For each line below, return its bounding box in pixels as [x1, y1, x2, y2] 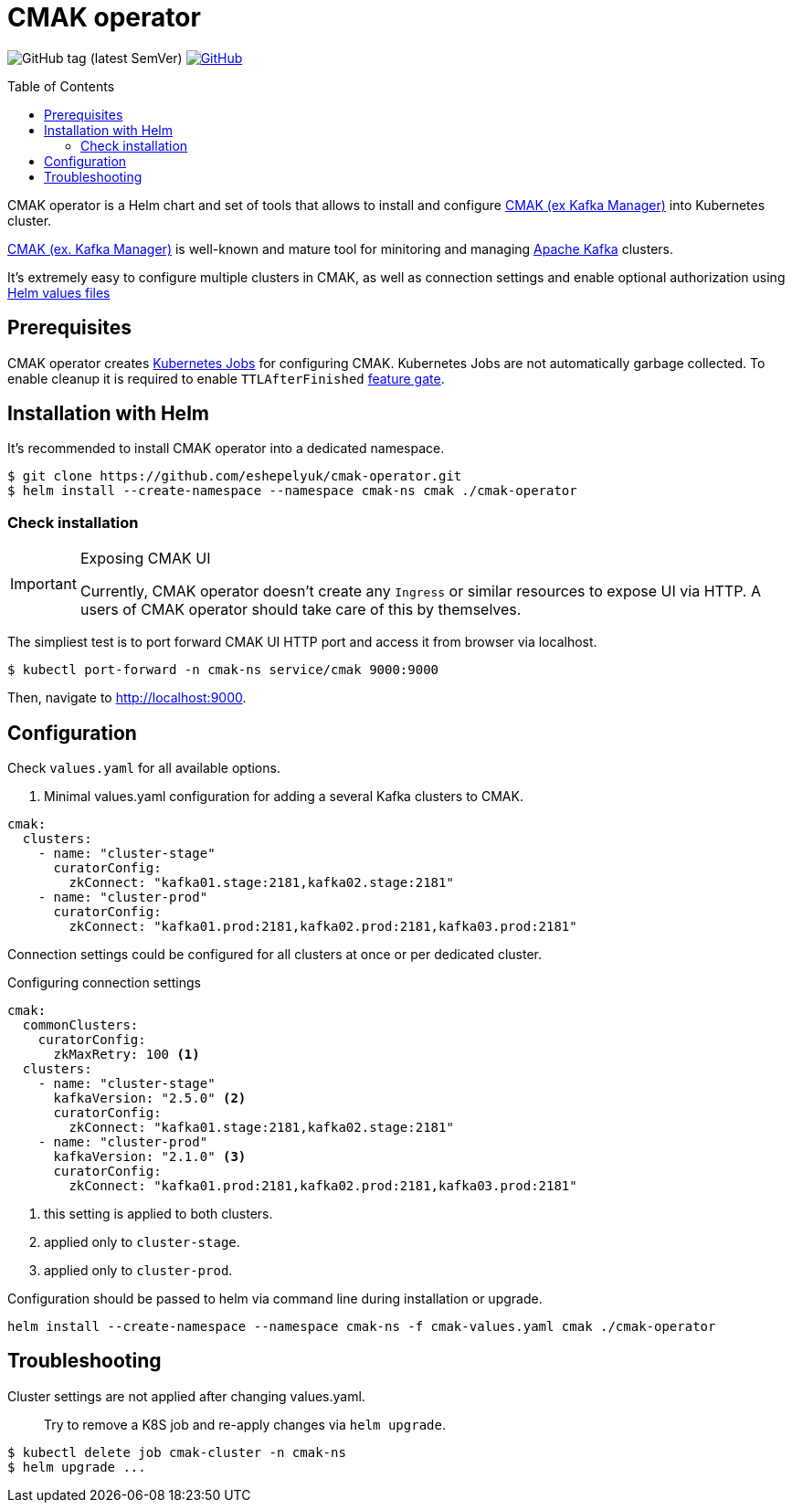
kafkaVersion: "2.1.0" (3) [53, 1149, 247, 1165]
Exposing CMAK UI [79, 549, 211, 568]
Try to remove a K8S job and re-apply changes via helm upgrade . [44, 1416, 446, 1432]
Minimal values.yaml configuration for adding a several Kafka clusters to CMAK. [44, 788, 523, 805]
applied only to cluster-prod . [44, 1262, 233, 1279]
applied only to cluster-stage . [44, 1234, 240, 1251]
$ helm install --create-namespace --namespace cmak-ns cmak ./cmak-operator [7, 483, 577, 499]
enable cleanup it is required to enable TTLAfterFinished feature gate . [7, 370, 445, 386]
